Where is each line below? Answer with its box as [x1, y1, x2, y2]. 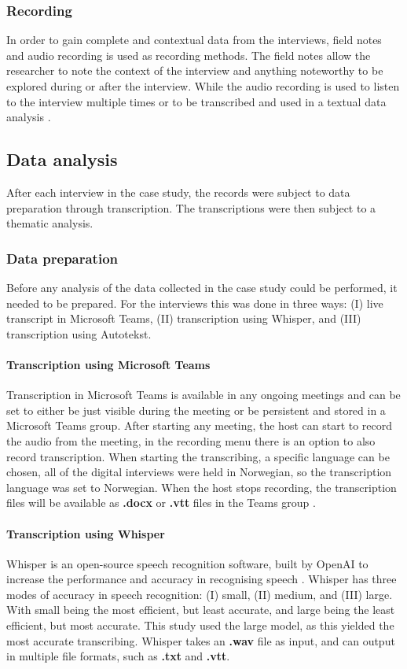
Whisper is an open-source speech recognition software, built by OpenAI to [6, 555, 368, 571]
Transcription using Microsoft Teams [6, 356, 211, 372]
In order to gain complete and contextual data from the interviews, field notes [6, 31, 382, 48]
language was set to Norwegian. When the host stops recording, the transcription [6, 479, 397, 495]
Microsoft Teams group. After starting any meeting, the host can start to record [6, 417, 393, 434]
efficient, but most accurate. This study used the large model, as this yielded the [6, 617, 394, 634]
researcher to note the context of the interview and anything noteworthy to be [6, 62, 383, 79]
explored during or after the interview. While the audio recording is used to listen [6, 78, 400, 94]
